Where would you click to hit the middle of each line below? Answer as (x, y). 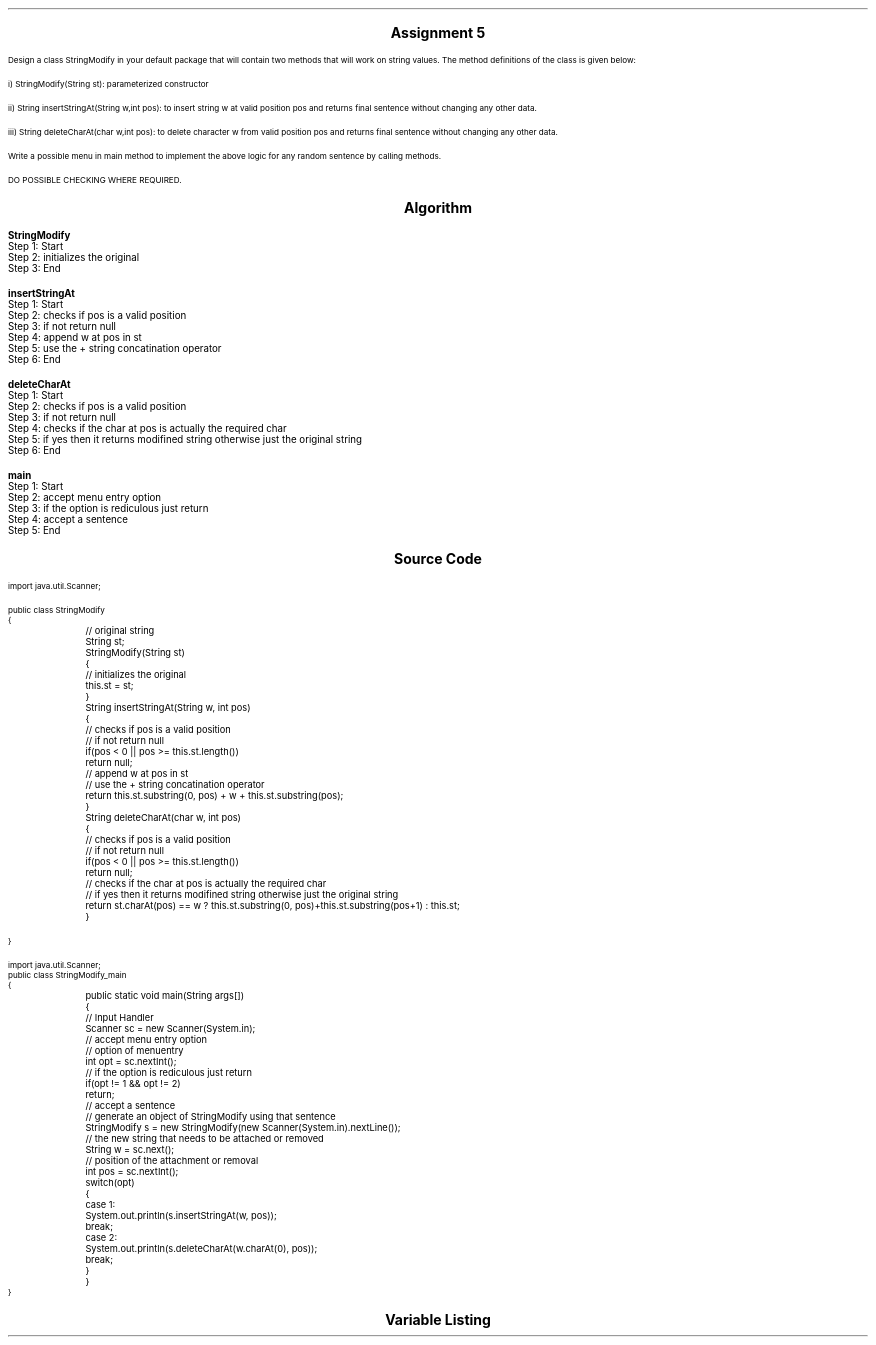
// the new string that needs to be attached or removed (204, 1138)
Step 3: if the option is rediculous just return (108, 508)
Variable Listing (438, 1319)
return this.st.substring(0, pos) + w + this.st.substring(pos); (214, 795)
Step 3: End (34, 268)
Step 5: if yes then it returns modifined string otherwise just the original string (185, 439)
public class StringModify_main (67, 975)
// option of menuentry (134, 1050)
